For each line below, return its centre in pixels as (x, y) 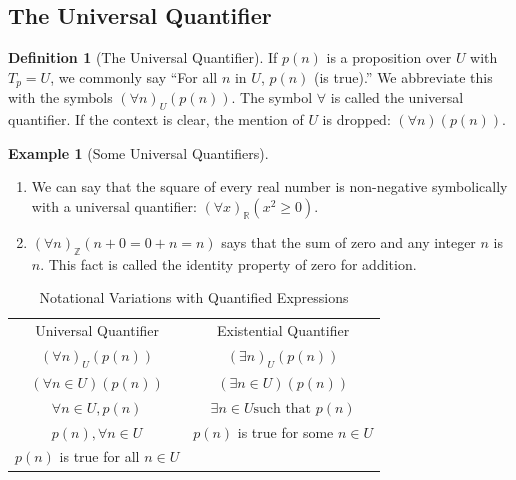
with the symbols (60, 97)
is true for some (285, 431)
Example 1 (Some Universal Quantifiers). (138, 152)
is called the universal (397, 97)
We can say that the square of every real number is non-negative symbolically (269, 186)
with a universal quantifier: (114, 205)
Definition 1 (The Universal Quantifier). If (143, 57)
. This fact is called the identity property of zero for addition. (228, 263)
